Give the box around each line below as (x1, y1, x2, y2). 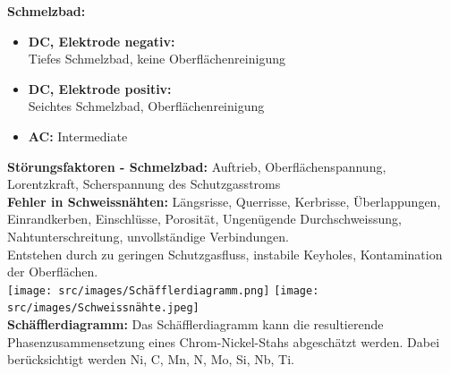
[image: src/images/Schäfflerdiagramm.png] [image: (7, 284, 319, 297)
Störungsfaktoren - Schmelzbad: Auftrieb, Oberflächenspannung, (7, 157, 386, 175)
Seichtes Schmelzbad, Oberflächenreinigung (28, 97, 265, 115)
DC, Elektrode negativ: (28, 31, 175, 50)
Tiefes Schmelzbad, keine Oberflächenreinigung (28, 49, 285, 68)
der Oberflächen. (7, 262, 98, 281)
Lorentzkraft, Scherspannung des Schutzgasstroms (7, 174, 281, 193)
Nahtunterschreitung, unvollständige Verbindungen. (7, 226, 289, 245)
